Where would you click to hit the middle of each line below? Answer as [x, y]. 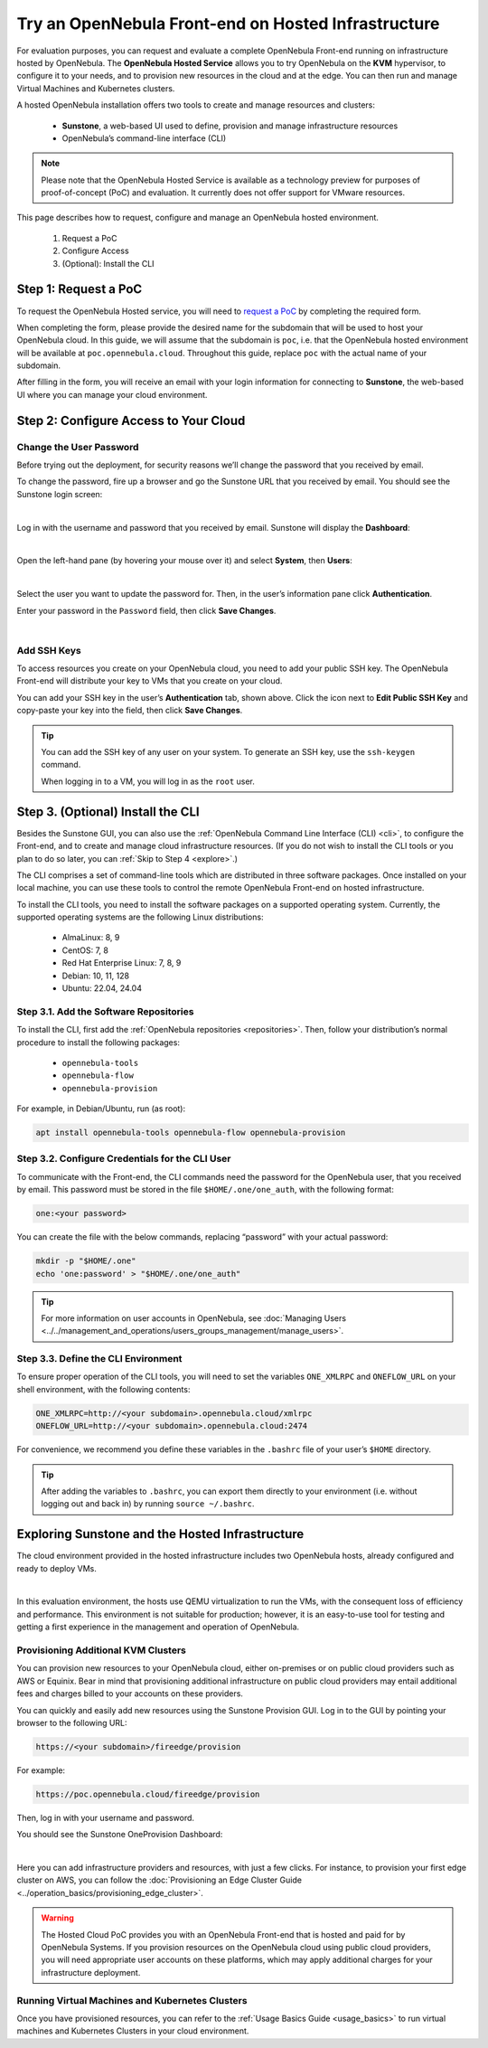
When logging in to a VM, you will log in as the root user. [148, 781]
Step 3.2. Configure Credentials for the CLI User [124, 1159]
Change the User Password [78, 447]
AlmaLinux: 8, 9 [91, 938]
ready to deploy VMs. [56, 1568]
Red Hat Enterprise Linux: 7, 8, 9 [122, 963]
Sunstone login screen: [60, 494]
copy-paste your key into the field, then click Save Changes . [130, 711]
